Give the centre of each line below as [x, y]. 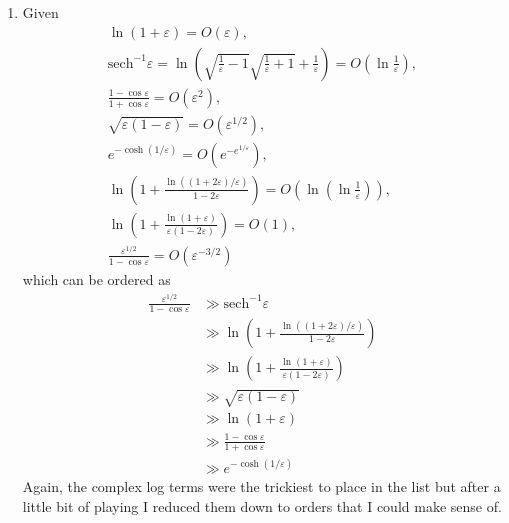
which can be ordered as [96, 278]
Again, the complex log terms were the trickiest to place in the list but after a [261, 486]
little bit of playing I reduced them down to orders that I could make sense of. [262, 505]
